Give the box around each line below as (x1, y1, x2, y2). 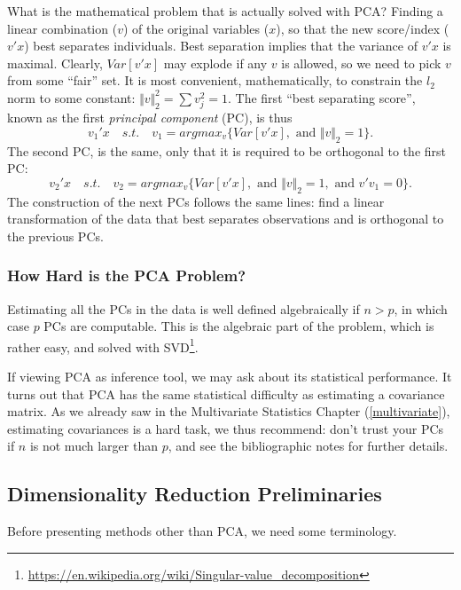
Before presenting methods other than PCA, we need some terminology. (7, 522, 397, 540)
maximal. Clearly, (7, 53, 103, 72)
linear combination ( (7, 19, 118, 37)
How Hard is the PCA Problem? (7, 264, 246, 287)
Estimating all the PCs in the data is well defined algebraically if (7, 299, 360, 318)
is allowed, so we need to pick (281, 53, 441, 72)
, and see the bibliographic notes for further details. (168, 437, 449, 455)
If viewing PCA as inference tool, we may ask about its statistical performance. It (7, 366, 452, 385)
